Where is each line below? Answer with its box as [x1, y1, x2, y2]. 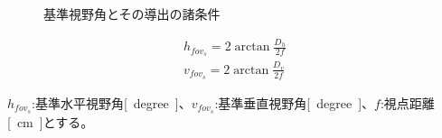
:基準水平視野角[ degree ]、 [32, 93, 192, 112]
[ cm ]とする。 [7, 112, 94, 131]
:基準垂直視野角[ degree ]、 [214, 93, 375, 112]
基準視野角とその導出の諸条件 [43, 5, 221, 23]
